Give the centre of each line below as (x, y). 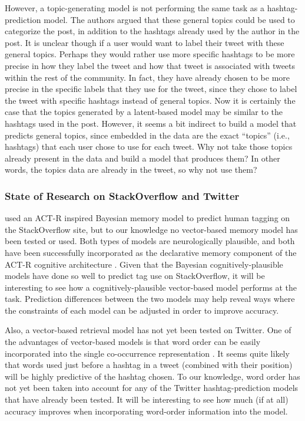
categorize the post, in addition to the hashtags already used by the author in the (152, 31)
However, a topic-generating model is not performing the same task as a (135, 8)
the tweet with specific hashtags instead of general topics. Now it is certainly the (150, 100)
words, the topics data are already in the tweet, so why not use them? (131, 170)
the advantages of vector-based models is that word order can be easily (133, 342)
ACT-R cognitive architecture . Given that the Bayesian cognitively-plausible (144, 264)
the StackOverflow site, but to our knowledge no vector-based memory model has (151, 229)
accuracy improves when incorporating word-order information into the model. (146, 411)
